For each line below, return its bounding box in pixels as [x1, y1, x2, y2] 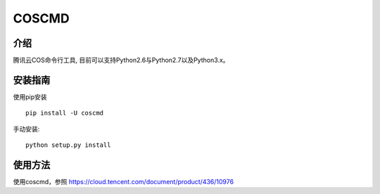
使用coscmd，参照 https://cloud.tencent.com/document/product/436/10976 [13, 178, 234, 186]
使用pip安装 [13, 92, 47, 101]
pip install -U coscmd [25, 109, 104, 117]
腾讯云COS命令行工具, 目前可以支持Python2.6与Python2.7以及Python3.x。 [13, 56, 229, 65]
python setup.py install [25, 141, 111, 149]
